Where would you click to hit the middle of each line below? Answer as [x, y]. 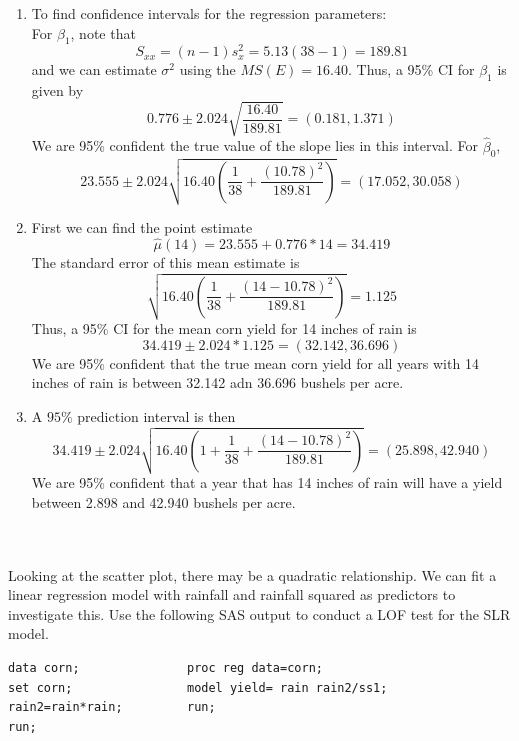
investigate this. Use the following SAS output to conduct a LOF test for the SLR [259, 613]
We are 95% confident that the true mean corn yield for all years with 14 [255, 362]
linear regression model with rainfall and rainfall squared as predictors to [232, 594]
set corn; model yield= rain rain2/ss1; [198, 687]
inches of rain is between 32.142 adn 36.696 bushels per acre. [217, 382]
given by [57, 90]
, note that [103, 32]
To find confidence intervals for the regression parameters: [209, 13]
